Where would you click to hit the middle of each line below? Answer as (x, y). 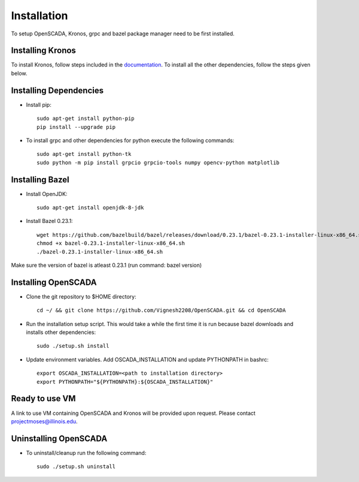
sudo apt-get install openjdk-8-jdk (90, 208)
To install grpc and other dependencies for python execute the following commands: (130, 140)
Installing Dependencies (57, 90)
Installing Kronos (43, 51)
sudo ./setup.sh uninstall (76, 467)
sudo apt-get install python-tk (84, 154)
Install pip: (39, 104)
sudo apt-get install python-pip (86, 119)
